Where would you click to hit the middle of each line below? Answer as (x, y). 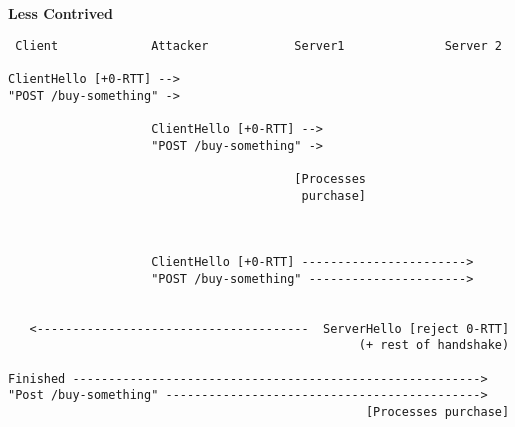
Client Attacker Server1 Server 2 (258, 45)
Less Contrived (61, 13)
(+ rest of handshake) (434, 345)
